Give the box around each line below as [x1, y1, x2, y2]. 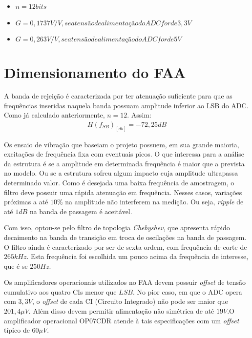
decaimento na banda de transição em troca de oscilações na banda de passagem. [4, 232, 247, 242]
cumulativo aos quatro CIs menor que [4, 286, 117, 297]
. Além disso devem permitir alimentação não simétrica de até [28, 306, 214, 316]
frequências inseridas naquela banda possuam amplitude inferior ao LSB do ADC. [4, 100, 249, 110]
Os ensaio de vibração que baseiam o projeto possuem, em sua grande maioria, [4, 139, 239, 149]
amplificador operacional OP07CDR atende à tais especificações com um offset [4, 315, 239, 325]
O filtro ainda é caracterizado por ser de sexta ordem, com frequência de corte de [4, 241, 247, 252]
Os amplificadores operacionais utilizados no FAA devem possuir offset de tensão [4, 277, 246, 287]
